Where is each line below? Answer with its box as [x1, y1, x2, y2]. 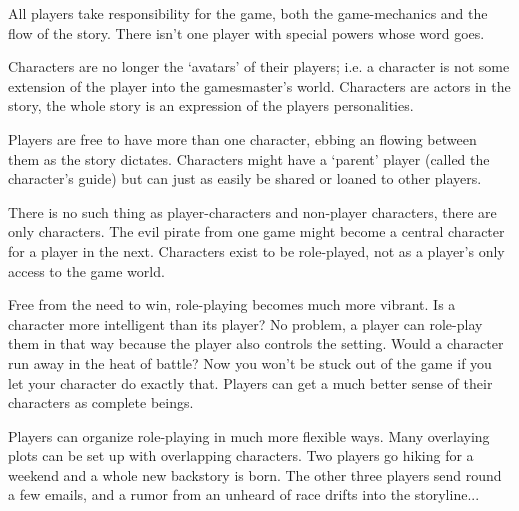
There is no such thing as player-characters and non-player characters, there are [8, 201, 497, 222]
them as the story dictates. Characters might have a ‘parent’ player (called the [8, 148, 490, 169]
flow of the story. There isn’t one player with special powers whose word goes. [8, 22, 485, 43]
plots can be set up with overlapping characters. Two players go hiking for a [8, 445, 474, 466]
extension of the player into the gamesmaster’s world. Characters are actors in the [8, 75, 511, 96]
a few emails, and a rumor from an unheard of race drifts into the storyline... [8, 484, 480, 505]
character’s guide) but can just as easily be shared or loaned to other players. [8, 168, 482, 189]
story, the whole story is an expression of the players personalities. [8, 95, 414, 116]
